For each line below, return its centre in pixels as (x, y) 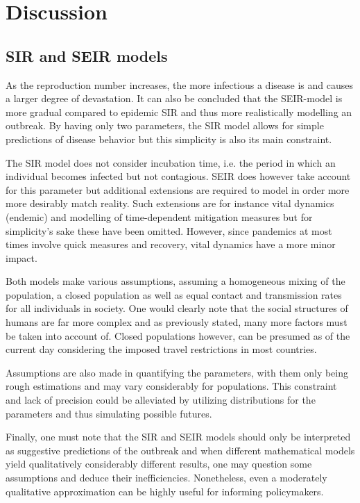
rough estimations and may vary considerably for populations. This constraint (171, 386)
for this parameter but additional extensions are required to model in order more (178, 189)
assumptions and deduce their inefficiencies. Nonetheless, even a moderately (166, 478)
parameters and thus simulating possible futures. (109, 413)
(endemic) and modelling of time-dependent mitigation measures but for (159, 216)
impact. (22, 257)
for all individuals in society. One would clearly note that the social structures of (177, 308)
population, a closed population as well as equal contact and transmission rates (174, 294)
